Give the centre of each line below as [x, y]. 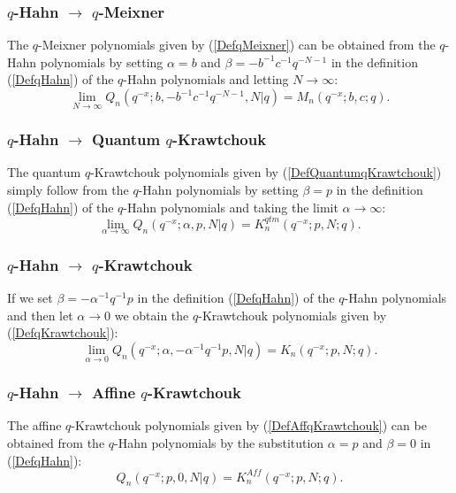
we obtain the [152, 315]
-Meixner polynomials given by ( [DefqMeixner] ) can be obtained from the [237, 45]
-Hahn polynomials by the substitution [219, 442]
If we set [30, 298]
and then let [40, 315]
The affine [34, 425]
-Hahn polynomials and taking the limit [231, 207]
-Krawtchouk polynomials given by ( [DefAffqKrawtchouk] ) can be [249, 425]
